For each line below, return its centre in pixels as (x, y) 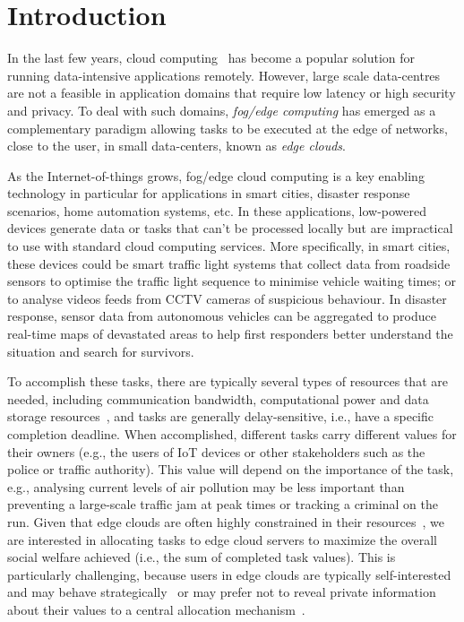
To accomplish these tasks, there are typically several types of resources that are (228, 381)
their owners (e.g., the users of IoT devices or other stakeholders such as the (216, 451)
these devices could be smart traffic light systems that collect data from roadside (229, 263)
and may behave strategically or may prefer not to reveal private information (222, 592)
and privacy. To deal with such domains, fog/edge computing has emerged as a (222, 110)
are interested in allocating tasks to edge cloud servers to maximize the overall (223, 539)
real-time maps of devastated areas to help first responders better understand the (230, 334)
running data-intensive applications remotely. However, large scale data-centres (224, 75)
